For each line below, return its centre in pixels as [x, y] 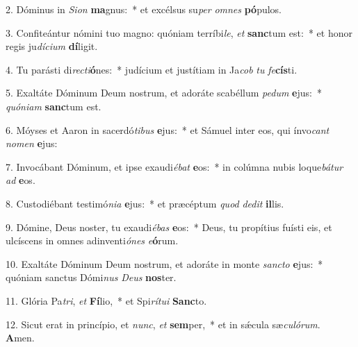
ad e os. [21, 180]
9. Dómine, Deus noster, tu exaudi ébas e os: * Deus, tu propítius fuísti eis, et [169, 227]
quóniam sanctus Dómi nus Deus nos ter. [91, 277]
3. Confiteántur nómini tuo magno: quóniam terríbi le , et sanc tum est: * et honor [179, 32]
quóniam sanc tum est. [54, 106]
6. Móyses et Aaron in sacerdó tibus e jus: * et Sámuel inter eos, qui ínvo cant [168, 129]
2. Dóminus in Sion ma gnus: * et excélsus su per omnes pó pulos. [144, 9]
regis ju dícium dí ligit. [52, 46]
